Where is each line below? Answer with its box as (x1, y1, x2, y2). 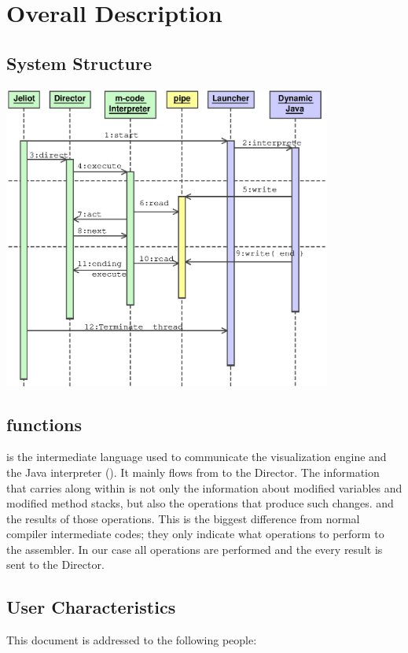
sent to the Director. (6, 556, 105, 573)
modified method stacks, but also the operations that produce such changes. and (6, 495, 394, 511)
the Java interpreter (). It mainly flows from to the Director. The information (6, 463, 380, 480)
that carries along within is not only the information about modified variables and (6, 479, 402, 496)
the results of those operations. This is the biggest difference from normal (6, 510, 360, 526)
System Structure (6, 50, 153, 75)
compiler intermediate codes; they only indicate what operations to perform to (6, 526, 384, 542)
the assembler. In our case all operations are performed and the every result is (6, 540, 383, 557)
